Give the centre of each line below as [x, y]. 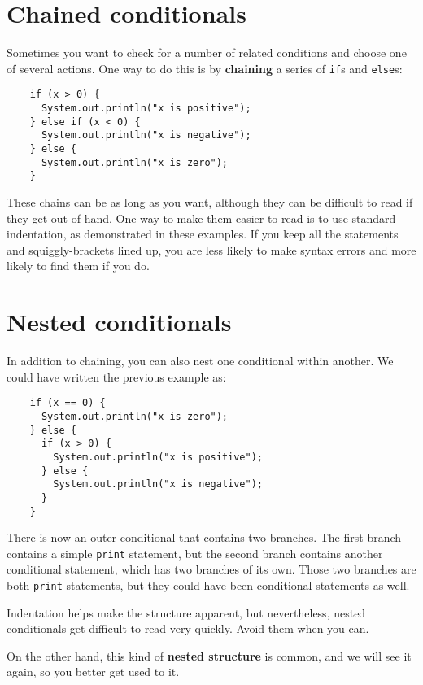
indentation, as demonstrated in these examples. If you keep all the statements [203, 234]
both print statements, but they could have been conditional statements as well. [208, 585]
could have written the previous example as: [116, 376]
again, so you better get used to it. [93, 672]
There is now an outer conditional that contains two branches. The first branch [204, 537]
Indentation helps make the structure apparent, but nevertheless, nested [186, 612]
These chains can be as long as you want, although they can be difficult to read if [210, 201]
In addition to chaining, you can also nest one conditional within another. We [200, 361]
